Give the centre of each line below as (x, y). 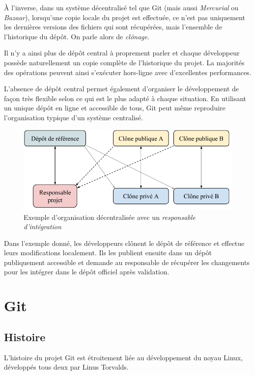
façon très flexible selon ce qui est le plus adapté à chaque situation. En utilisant (125, 98)
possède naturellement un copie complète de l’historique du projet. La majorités (124, 62)
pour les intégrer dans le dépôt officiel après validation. (87, 272)
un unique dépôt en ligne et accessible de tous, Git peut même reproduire (115, 108)
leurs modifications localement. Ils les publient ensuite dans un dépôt (108, 253)
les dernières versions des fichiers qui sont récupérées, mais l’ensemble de (113, 27)
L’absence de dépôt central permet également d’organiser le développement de (122, 89)
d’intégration (42, 227)
